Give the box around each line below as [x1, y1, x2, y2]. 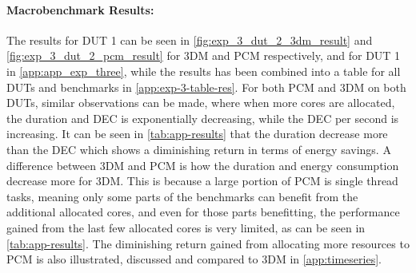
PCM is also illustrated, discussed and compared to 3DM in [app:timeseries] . [6, 251, 382, 267]
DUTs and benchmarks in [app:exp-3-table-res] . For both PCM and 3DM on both [6, 78, 406, 95]
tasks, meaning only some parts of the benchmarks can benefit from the [6, 188, 358, 204]
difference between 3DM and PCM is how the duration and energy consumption [6, 156, 399, 173]
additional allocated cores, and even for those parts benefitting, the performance [6, 204, 400, 220]
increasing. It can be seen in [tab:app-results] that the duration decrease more [6, 125, 388, 142]
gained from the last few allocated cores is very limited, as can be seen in [6, 219, 366, 235]
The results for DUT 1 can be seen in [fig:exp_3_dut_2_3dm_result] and [6, 31, 373, 48]
